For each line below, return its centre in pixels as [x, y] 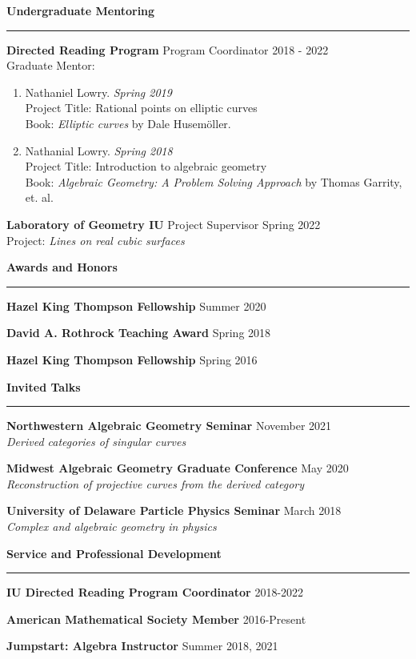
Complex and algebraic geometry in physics [112, 526]
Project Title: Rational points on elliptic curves [141, 108]
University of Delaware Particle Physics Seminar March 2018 [174, 510]
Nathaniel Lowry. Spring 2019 [98, 92]
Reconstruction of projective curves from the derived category [155, 483]
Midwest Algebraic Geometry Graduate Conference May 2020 [178, 468]
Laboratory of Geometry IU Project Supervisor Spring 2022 [164, 224]
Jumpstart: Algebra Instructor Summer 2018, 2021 [142, 646]
